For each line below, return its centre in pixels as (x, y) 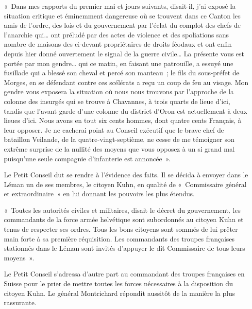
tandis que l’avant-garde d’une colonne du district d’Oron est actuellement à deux (126, 111)
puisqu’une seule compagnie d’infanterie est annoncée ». (87, 158)
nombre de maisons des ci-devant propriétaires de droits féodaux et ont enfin (118, 44)
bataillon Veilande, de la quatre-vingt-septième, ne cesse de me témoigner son (119, 139)
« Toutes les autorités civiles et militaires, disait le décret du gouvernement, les (122, 210)
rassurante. (20, 302)
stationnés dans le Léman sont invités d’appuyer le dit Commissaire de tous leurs (125, 248)
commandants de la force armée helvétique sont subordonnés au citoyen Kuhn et (124, 219)
